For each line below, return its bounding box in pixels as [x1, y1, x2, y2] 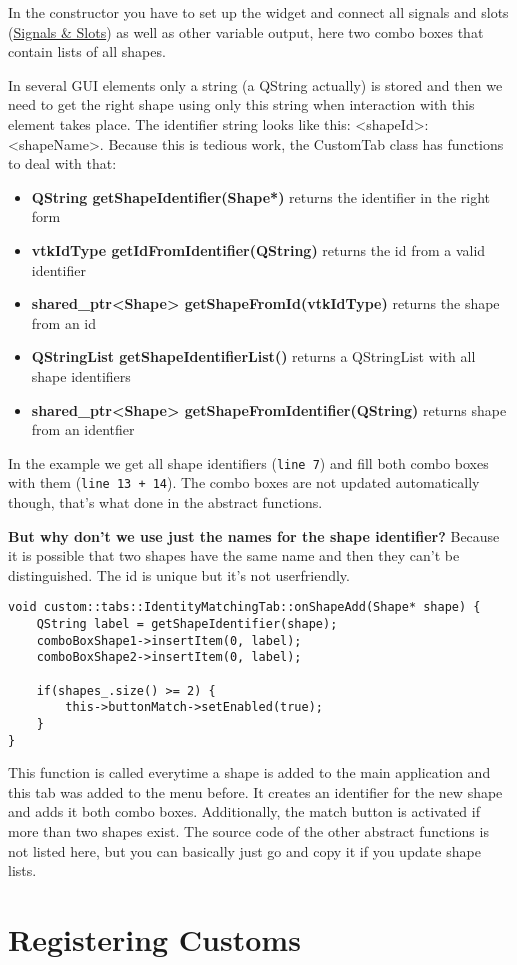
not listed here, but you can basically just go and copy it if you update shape [8, 840, 481, 861]
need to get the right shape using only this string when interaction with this [8, 94, 475, 115]
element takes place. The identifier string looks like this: [8, 113, 351, 134]
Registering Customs [8, 919, 301, 960]
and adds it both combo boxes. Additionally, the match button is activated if [8, 801, 480, 822]
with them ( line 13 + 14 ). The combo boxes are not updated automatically [8, 472, 480, 493]
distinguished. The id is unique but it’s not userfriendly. [8, 564, 350, 585]
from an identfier [31, 419, 135, 440]
